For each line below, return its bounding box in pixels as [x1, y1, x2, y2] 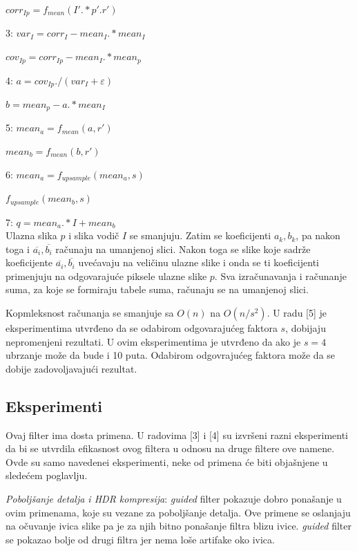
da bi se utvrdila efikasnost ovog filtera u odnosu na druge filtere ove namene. [6, 441, 335, 456]
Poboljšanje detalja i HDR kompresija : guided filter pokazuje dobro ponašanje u [6, 492, 342, 506]
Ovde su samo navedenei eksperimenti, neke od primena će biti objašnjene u [6, 454, 328, 469]
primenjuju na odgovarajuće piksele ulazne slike [6, 268, 207, 283]
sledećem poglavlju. [6, 468, 88, 483]
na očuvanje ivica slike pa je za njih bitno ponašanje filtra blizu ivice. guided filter [6, 519, 351, 533]
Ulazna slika [6, 228, 57, 243]
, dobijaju [285, 321, 326, 335]
